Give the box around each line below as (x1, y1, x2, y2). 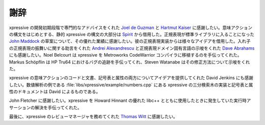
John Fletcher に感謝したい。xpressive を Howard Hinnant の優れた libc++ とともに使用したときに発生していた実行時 (9, 97, 247, 103)
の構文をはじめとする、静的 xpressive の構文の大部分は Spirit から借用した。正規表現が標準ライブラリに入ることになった (9, 31, 255, 37)
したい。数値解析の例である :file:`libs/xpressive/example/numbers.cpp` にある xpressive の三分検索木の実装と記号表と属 (9, 82, 253, 88)
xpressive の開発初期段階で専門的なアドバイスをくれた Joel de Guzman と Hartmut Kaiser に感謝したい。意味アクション (9, 25, 253, 31)
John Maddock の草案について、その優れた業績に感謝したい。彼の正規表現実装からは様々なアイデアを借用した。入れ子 (9, 38, 251, 44)
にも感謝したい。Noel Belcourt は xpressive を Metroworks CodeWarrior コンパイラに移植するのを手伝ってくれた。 (9, 52, 242, 58)
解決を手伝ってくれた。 (34, 104, 82, 110)
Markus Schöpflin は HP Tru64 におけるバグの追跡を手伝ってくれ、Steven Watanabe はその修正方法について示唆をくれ (9, 59, 250, 65)
